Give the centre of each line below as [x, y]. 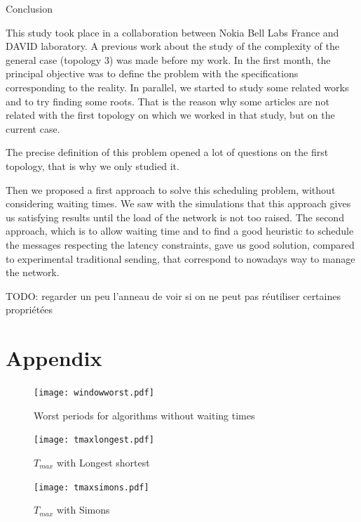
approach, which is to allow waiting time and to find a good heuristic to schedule [180, 231]
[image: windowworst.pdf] [94, 393]
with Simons [83, 510]
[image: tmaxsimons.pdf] [91, 487]
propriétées [29, 309]
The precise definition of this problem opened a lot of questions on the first [167, 152]
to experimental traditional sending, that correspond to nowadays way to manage [180, 258]
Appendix [54, 358]
